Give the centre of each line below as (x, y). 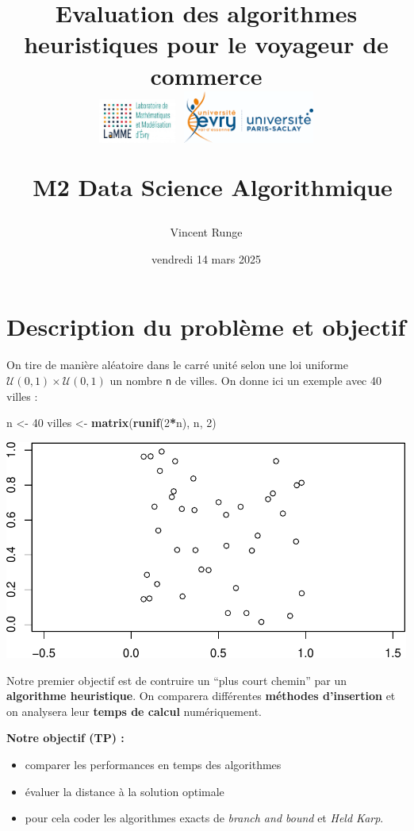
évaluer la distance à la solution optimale (125, 791)
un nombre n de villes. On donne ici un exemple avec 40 (245, 380)
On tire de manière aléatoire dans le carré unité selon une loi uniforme (177, 365)
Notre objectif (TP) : (65, 738)
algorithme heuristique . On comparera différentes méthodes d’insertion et (201, 696)
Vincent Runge (206, 232)
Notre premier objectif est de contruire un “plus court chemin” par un (176, 680)
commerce (206, 75)
